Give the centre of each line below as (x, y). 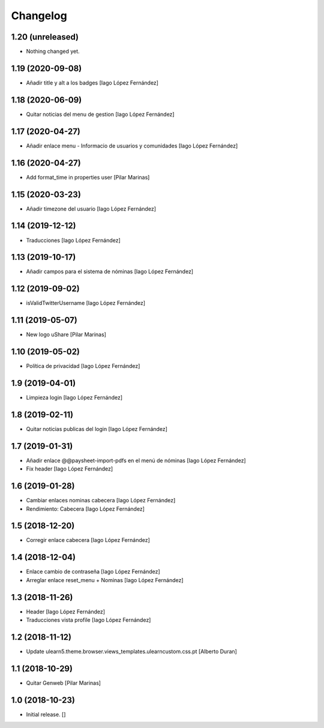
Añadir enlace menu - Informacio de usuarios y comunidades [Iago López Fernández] (132, 146)
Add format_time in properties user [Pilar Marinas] (88, 177)
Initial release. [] (46, 714)
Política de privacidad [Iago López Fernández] (83, 366)
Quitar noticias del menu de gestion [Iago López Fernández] (100, 114)
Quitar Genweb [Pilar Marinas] (64, 683)
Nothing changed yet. (53, 52)
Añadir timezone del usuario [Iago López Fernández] (91, 209)
